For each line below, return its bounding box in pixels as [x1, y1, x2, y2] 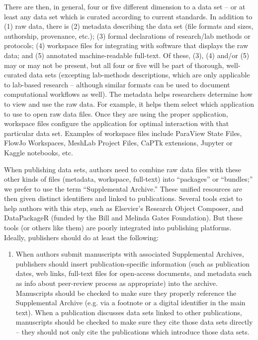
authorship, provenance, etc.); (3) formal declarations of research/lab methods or [4, 30, 251, 41]
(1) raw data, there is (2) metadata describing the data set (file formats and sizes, [4, 21, 254, 31]
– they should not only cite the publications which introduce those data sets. [15, 327, 250, 337]
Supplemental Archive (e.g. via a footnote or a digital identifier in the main [15, 297, 246, 308]
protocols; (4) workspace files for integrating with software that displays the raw [4, 40, 249, 51]
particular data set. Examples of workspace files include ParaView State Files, [4, 128, 242, 138]
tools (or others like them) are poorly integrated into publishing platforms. [4, 222, 232, 233]
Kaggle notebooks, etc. [4, 147, 73, 157]
